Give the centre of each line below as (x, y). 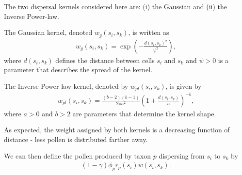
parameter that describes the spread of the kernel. (78, 70)
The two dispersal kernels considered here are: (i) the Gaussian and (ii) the (116, 6)
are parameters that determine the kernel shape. (144, 113)
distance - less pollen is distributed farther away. (76, 139)
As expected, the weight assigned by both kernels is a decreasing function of (117, 130)
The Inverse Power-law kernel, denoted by (66, 86)
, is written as (149, 32)
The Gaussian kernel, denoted (48, 32)
